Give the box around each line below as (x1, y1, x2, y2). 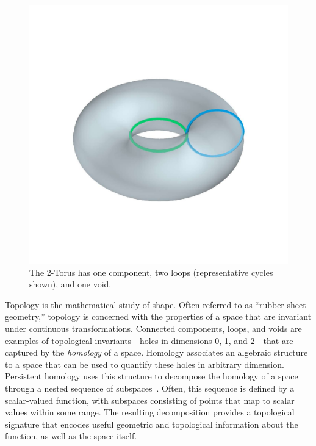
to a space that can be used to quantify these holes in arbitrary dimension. (5, 358, 284, 370)
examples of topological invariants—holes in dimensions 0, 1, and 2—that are (5, 334, 293, 347)
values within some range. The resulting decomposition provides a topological (5, 406, 295, 419)
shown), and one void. (29, 278, 112, 290)
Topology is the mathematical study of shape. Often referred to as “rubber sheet (5, 298, 306, 311)
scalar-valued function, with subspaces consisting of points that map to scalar (5, 394, 295, 406)
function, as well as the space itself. (5, 430, 137, 442)
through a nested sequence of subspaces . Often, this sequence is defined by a (5, 381, 295, 394)
